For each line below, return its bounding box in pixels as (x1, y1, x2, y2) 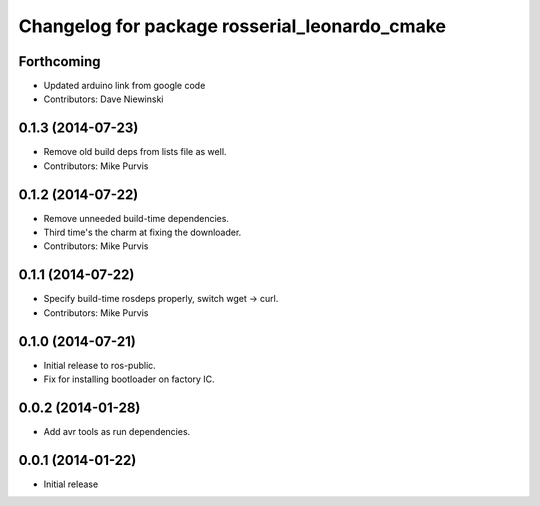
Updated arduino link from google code (43, 80, 206, 92)
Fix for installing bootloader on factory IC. (43, 373, 215, 385)
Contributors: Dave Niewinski (43, 93, 164, 105)
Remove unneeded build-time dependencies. (43, 212, 230, 224)
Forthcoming (18, 53, 101, 70)
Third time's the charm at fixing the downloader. (43, 226, 242, 239)
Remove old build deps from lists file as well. (43, 146, 227, 158)
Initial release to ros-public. (43, 359, 157, 371)
